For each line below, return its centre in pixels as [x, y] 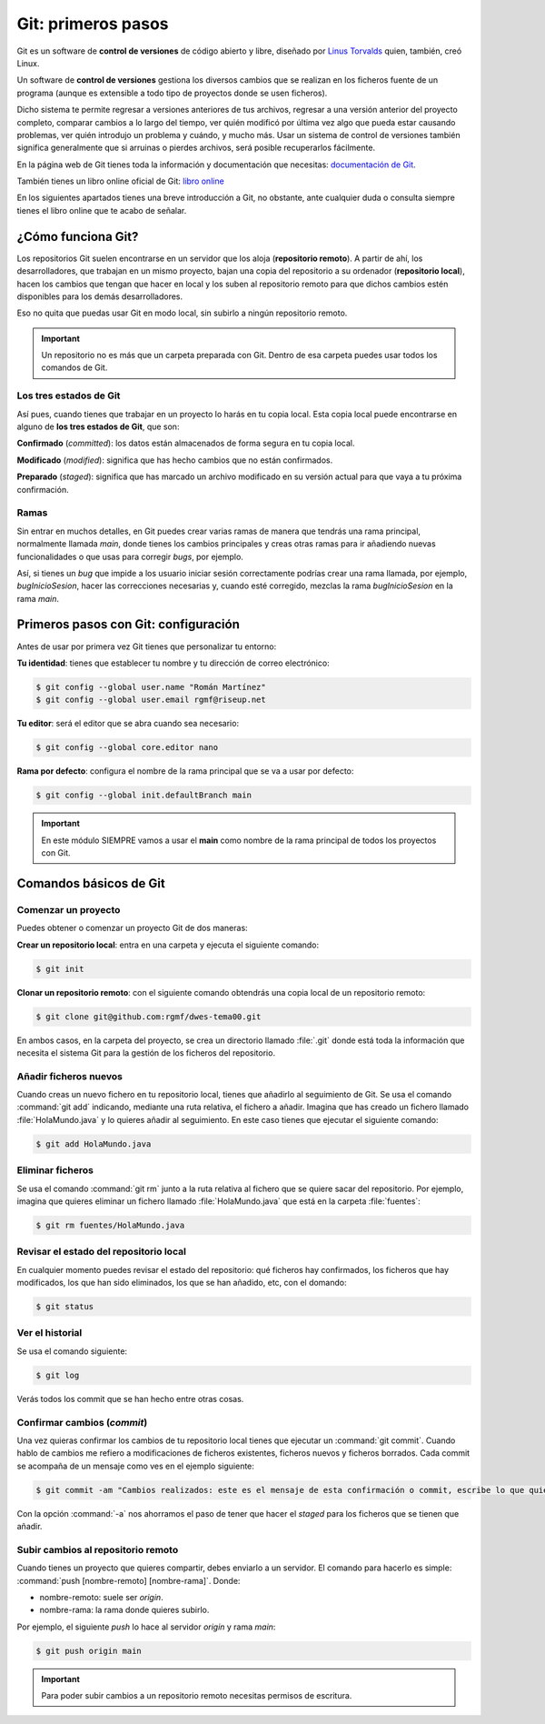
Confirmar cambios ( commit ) [82, 1422]
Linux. [28, 63]
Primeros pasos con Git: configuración [129, 624]
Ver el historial [50, 1333]
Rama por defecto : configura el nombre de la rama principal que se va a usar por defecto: [185, 771]
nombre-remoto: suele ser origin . [101, 1597]
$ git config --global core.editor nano [127, 747]
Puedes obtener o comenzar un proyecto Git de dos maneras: [133, 928]
